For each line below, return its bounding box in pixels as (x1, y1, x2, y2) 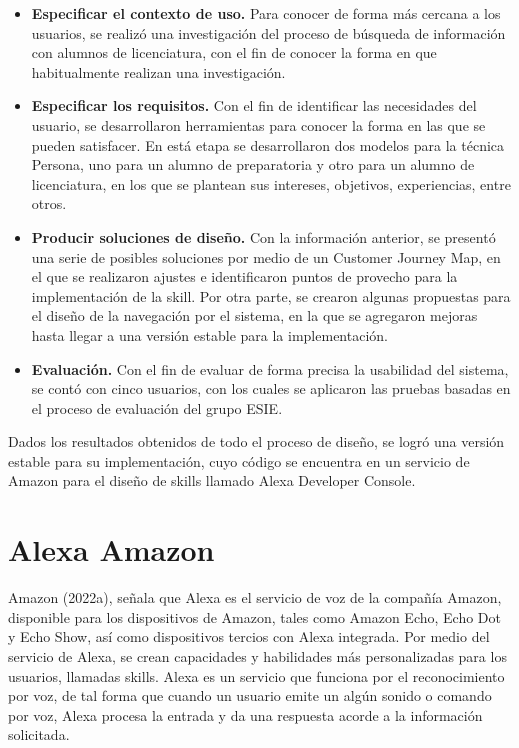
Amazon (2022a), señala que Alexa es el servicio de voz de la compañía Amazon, (8, 587, 502, 608)
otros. (31, 193, 67, 214)
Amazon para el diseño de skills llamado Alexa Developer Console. (8, 470, 416, 491)
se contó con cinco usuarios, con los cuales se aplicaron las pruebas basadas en (31, 378, 511, 399)
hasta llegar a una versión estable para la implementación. (31, 324, 388, 345)
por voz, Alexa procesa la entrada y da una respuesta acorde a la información (8, 704, 483, 725)
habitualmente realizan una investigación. (31, 61, 286, 82)
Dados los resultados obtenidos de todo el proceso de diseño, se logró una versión (8, 431, 505, 452)
